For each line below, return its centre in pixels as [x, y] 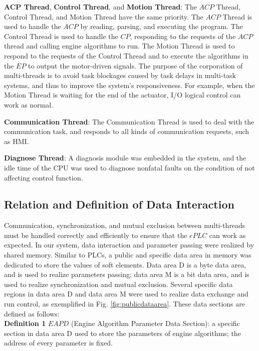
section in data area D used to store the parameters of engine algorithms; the [122, 333]
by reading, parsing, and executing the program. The [162, 26]
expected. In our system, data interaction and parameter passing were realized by [129, 245]
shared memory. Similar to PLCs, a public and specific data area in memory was [128, 255]
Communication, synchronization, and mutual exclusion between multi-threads [125, 225]
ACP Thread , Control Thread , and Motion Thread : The [100, 6]
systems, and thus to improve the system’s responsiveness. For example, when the [129, 85]
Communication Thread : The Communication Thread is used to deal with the [129, 121]
